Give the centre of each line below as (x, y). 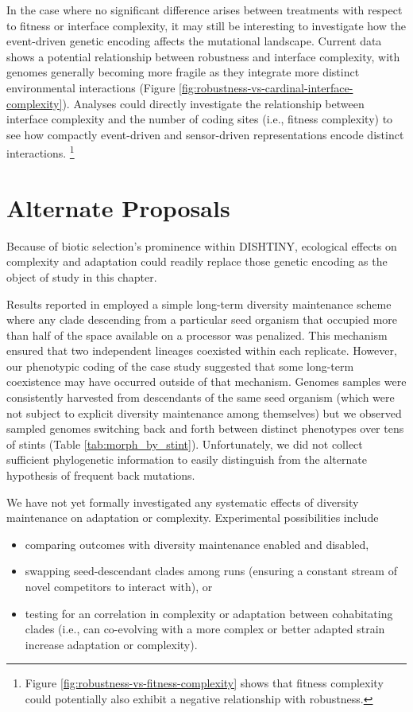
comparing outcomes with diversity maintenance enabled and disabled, (197, 544)
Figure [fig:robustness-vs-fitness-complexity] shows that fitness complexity (204, 683)
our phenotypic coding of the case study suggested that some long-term (180, 366)
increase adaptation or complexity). (111, 644)
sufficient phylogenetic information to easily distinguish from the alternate (187, 459)
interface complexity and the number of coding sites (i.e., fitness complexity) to (200, 119)
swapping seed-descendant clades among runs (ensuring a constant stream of (211, 571)
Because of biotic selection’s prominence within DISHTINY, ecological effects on (202, 245)
